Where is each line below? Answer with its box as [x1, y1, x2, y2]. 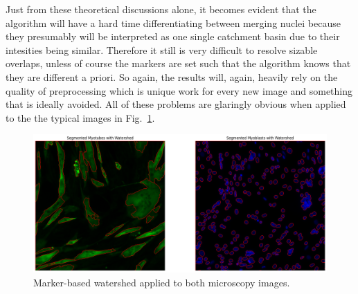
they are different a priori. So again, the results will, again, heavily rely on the [6, 69, 338, 84]
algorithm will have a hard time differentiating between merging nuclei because [6, 15, 341, 30]
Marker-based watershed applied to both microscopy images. [33, 275, 290, 289]
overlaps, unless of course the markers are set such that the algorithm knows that [6, 56, 351, 71]
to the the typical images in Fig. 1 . [6, 110, 155, 125]
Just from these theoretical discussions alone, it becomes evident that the [6, 2, 316, 16]
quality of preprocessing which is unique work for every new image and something [6, 83, 353, 98]
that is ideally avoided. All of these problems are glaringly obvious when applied [6, 97, 346, 111]
